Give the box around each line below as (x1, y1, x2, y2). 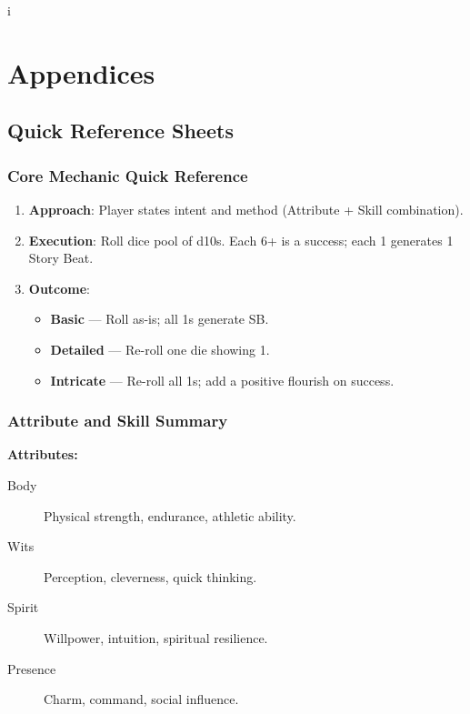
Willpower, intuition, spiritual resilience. (44, 628, 268, 647)
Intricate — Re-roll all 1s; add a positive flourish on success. (50, 370, 395, 389)
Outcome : (28, 278, 90, 297)
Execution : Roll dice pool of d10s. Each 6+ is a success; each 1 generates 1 (28, 230, 454, 249)
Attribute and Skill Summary (7, 409, 228, 432)
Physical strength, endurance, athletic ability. (44, 506, 296, 525)
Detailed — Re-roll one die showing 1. (50, 339, 270, 358)
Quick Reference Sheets (7, 116, 234, 145)
